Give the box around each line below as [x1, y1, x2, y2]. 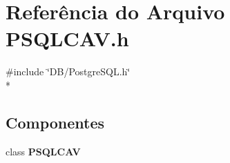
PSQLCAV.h [6, 24, 129, 52]
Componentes [6, 111, 105, 133]
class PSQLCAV [6, 144, 81, 158]
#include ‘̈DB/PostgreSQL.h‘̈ [6, 64, 131, 79]
